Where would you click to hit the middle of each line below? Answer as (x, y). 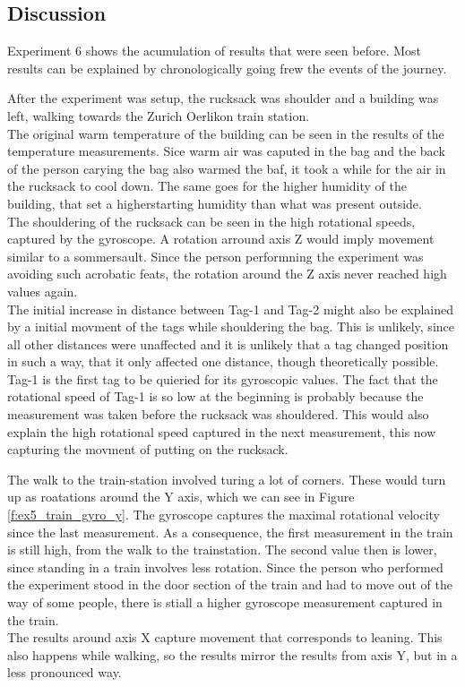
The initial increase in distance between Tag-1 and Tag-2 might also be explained (231, 309)
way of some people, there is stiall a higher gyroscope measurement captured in (225, 602)
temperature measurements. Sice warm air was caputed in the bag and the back (226, 151)
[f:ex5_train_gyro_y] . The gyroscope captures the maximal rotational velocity (224, 515)
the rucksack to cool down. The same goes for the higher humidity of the (207, 186)
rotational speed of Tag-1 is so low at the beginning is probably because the (215, 396)
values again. (43, 291)
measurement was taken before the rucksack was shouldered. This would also (218, 414)
